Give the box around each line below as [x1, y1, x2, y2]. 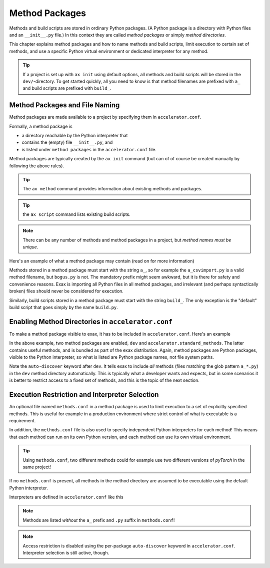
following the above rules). [9, 163, 64, 169]
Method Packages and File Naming [9, 101, 120, 110]
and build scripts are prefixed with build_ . [22, 85, 111, 91]
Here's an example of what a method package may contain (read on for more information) [9, 258, 194, 264]
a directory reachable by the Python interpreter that [21, 132, 128, 138]
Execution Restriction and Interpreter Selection [9, 391, 159, 399]
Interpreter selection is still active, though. [22, 550, 109, 556]
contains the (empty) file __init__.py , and [21, 139, 113, 145]
